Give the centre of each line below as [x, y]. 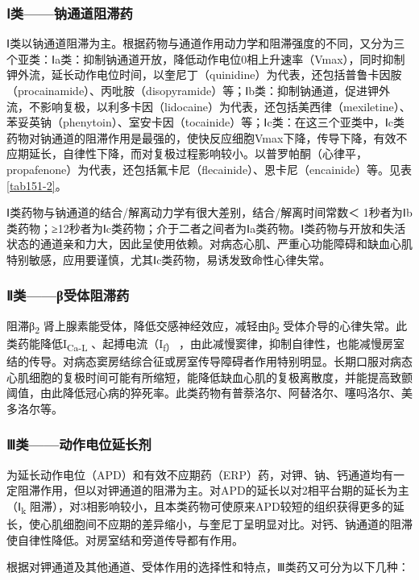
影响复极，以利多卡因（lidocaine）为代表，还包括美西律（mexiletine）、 [225, 106]
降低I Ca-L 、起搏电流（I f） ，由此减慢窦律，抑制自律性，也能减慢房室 [222, 344]
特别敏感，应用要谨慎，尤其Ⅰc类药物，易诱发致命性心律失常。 [169, 259]
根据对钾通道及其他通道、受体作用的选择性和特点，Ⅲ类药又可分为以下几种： [208, 567]
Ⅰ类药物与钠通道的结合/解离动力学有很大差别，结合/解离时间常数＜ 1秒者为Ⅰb [209, 212]
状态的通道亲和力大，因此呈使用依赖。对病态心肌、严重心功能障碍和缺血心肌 [209, 244]
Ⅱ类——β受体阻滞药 [68, 295]
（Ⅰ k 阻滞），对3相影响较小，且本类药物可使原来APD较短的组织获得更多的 [200, 507]
